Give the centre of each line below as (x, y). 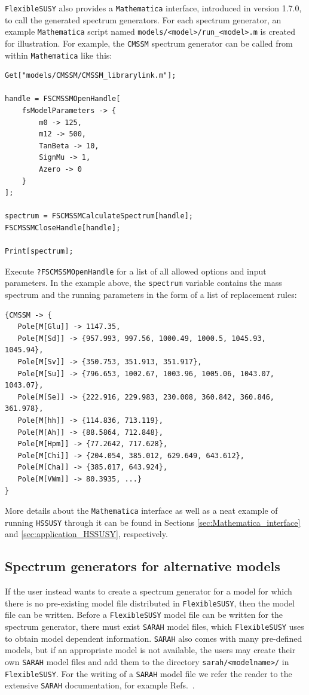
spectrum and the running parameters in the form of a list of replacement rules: (151, 295)
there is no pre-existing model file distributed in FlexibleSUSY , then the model (150, 603)
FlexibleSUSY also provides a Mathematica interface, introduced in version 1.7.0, (153, 8)
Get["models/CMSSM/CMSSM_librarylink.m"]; (91, 76)
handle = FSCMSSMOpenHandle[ (63, 99)
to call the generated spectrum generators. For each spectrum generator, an (143, 19)
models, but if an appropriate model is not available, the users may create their (150, 650)
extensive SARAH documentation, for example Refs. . (100, 685)
